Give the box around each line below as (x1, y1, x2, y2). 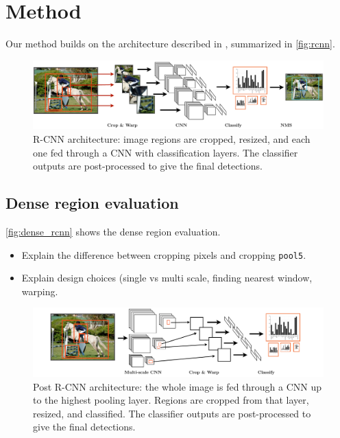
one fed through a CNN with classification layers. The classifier (33, 145, 298, 159)
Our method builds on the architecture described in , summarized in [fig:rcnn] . (5, 36, 335, 51)
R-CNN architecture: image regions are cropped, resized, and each (33, 131, 311, 146)
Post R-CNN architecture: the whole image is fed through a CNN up (33, 379, 322, 393)
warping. (21, 284, 58, 298)
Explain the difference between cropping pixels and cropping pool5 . (21, 247, 306, 262)
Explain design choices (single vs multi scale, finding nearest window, (21, 270, 313, 285)
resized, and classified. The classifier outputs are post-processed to (33, 406, 311, 420)
